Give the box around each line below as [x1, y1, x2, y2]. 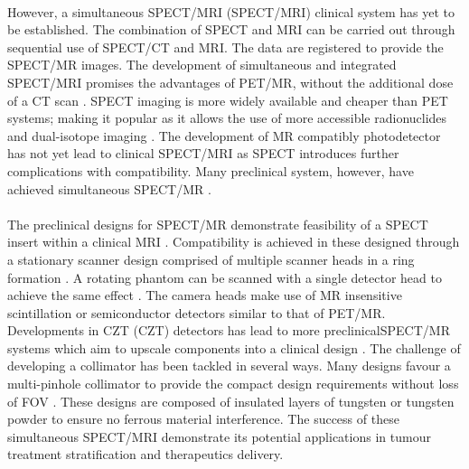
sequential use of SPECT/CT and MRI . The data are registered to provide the [7, 37, 444, 56]
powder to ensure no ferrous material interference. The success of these [7, 409, 399, 428]
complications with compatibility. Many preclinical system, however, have [7, 161, 414, 180]
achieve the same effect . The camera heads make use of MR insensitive [7, 286, 402, 305]
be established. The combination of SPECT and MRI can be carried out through [7, 20, 455, 39]
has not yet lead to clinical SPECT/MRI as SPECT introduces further [7, 144, 399, 163]
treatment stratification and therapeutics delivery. [7, 445, 284, 464]
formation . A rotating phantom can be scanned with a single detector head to [7, 267, 442, 286]
